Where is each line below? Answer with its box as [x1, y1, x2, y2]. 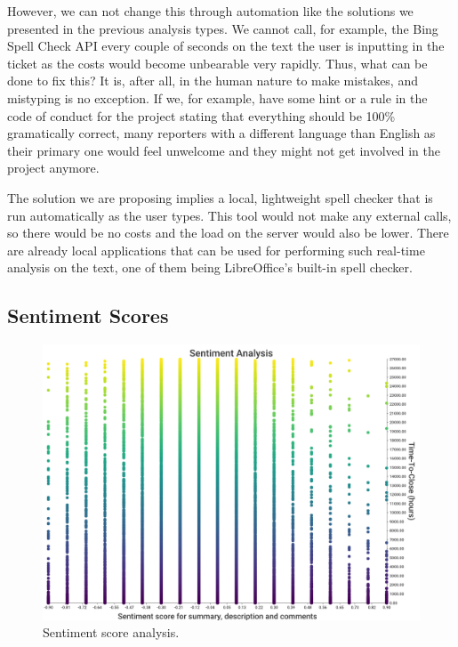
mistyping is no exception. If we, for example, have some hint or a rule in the [7, 88, 428, 107]
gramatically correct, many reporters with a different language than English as [7, 124, 436, 142]
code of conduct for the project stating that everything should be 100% [7, 106, 396, 125]
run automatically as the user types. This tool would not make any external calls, [7, 206, 452, 224]
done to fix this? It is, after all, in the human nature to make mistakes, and [7, 71, 418, 90]
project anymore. [7, 158, 100, 177]
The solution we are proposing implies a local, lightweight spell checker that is [7, 188, 433, 206]
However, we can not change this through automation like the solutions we [7, 2, 414, 20]
